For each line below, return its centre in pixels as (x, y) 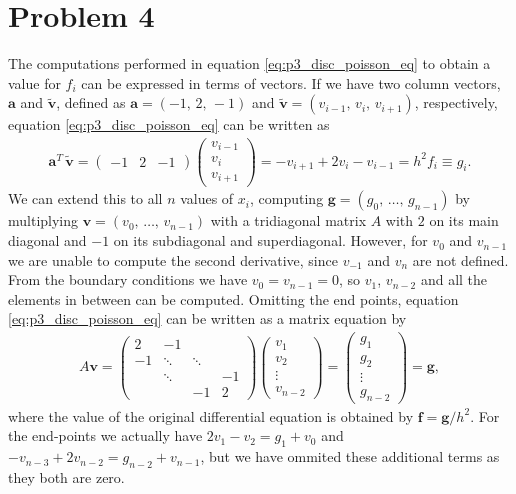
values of (207, 198)
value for (34, 82)
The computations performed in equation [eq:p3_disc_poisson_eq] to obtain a (249, 63)
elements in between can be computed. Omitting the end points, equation (233, 298)
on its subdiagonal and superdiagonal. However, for (270, 240)
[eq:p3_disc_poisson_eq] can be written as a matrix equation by (207, 318)
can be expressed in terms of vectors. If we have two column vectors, (291, 82)
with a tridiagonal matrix (288, 220)
